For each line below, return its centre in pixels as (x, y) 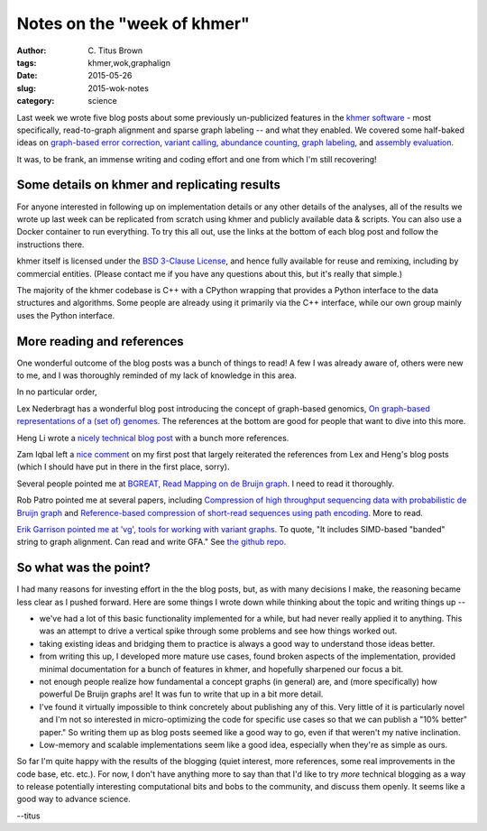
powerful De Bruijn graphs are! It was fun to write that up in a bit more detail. (181, 694)
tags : (27, 62)
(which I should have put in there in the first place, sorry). (123, 467)
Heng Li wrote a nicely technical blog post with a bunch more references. (153, 438)
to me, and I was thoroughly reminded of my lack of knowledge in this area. (157, 375)
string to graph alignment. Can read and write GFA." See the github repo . (152, 542)
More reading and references (100, 342)
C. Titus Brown (115, 51)
